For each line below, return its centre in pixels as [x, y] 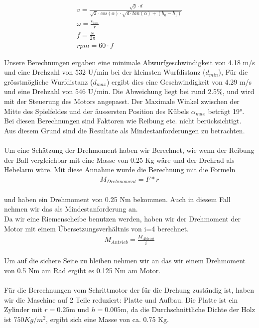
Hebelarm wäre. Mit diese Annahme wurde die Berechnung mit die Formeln [120, 169]
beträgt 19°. [226, 111]
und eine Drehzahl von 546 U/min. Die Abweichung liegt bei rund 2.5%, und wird [129, 91]
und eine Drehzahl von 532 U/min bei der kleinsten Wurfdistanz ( [105, 72]
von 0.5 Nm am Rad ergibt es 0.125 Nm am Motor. [82, 270]
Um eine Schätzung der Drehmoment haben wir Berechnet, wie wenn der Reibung [129, 150]
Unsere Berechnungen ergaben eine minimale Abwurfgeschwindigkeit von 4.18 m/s [129, 62]
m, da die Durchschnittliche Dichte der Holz [188, 309]
